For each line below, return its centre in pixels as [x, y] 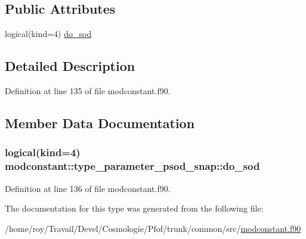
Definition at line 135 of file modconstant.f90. [88, 91]
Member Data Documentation [100, 122]
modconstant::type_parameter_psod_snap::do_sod [132, 166]
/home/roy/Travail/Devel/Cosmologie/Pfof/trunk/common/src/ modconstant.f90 [153, 228]
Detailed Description [70, 66]
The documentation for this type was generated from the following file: [134, 208]
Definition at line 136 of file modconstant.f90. [88, 188]
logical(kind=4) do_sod [48, 34]
